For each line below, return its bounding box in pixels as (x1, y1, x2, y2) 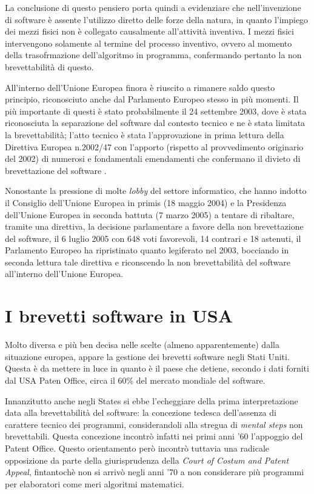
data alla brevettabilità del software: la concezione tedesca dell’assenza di (5, 406, 276, 419)
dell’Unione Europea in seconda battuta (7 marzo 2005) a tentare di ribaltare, (5, 208, 295, 221)
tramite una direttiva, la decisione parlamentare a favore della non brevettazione (5, 220, 304, 233)
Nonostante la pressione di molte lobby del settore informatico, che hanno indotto (5, 184, 307, 197)
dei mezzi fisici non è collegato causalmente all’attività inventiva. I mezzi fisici (5, 25, 294, 38)
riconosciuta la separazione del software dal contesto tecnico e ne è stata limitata (5, 116, 306, 129)
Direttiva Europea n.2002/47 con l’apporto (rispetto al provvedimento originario (5, 140, 304, 153)
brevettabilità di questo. (5, 60, 94, 73)
